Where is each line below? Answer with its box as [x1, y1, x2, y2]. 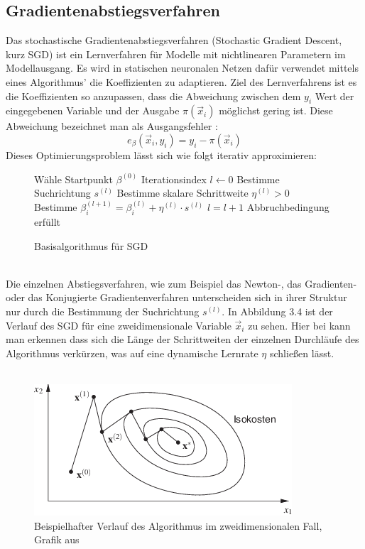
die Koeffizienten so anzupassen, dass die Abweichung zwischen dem [6, 88, 301, 103]
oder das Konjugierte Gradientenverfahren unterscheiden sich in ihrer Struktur [6, 290, 347, 305]
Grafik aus [34, 532, 80, 547]
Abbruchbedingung [246, 200, 329, 214]
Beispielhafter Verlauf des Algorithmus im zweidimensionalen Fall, [34, 518, 322, 533]
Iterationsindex [141, 171, 207, 186]
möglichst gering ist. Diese [219, 103, 333, 118]
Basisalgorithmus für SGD [34, 238, 148, 253]
